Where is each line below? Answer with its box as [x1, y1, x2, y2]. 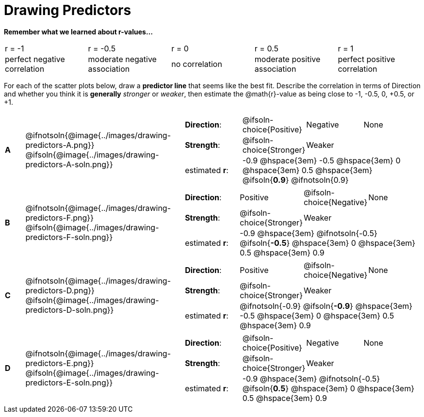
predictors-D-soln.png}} [25, 305, 114, 315]
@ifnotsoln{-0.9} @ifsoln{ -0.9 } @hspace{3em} [240, 301, 413, 311]
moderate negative [88, 54, 157, 64]
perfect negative [5, 54, 65, 64]
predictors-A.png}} [25, 140, 95, 150]
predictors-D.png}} [25, 285, 95, 295]
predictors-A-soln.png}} [25, 159, 113, 169]
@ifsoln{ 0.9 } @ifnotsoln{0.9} [242, 175, 349, 185]
